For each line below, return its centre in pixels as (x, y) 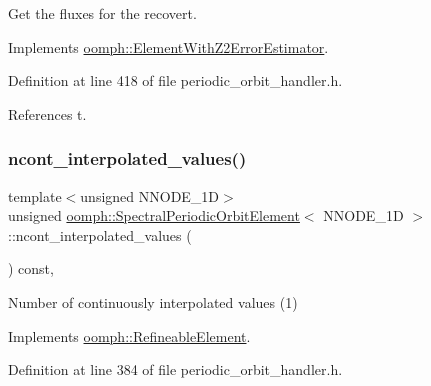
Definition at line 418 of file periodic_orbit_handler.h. (175, 80)
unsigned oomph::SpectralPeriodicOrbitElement (154, 215)
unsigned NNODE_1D (150, 195)
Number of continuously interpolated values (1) (153, 301)
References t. (47, 113)
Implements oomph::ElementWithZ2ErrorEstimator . (168, 46)
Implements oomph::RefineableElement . (129, 335)
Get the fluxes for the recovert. (102, 13)
